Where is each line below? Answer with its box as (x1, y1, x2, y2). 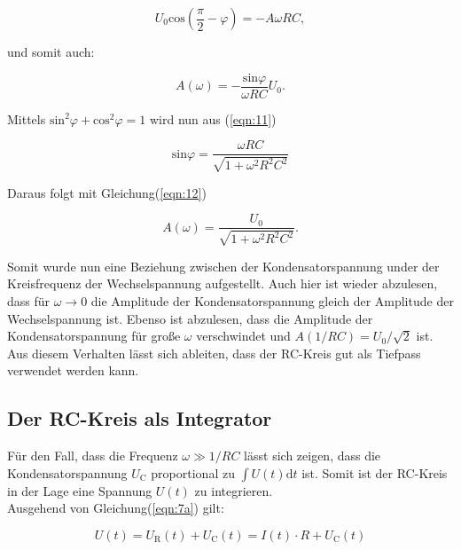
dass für (7, 291, 51, 310)
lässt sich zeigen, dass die (244, 446, 381, 465)
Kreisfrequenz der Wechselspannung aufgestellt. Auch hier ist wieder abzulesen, (7, 274, 438, 293)
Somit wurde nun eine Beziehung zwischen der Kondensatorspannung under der (7, 256, 440, 275)
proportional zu (151, 463, 235, 482)
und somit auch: (7, 43, 95, 60)
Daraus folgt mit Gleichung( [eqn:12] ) (7, 183, 207, 201)
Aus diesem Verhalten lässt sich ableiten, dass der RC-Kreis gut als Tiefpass (7, 343, 421, 362)
